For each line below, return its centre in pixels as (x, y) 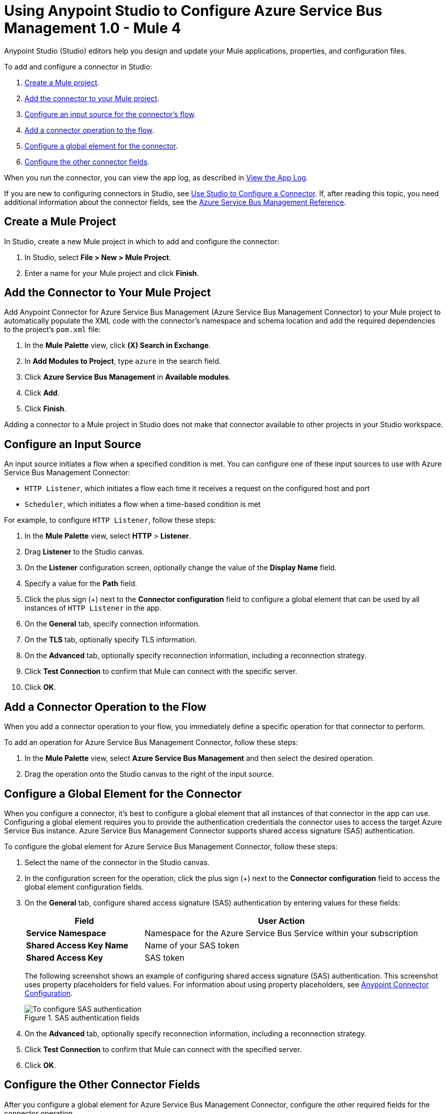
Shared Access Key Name (77, 945)
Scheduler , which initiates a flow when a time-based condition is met (143, 504)
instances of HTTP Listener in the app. (93, 608)
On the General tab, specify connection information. (112, 624)
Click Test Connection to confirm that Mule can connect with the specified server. (163, 1049)
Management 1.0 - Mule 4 (93, 28)
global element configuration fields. (84, 887)
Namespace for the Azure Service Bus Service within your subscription (281, 933)
